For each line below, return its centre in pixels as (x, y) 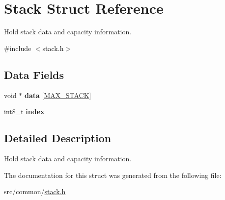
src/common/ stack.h (35, 191)
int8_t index (24, 112)
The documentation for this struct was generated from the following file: (113, 175)
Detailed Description (58, 138)
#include (18, 48)
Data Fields (34, 74)
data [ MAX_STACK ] (58, 95)
